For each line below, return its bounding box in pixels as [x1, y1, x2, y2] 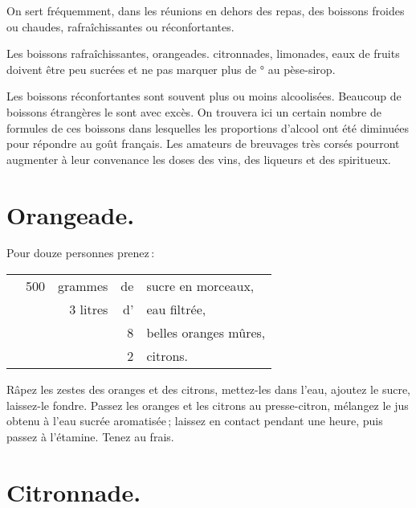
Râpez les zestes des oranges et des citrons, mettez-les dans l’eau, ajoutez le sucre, [6, 381, 411, 398]
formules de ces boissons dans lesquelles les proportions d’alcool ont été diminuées [6, 119, 410, 136]
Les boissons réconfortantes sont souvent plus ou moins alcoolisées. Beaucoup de [6, 88, 402, 104]
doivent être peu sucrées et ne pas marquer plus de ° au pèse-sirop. [6, 60, 336, 77]
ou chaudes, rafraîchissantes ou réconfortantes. [6, 18, 235, 35]
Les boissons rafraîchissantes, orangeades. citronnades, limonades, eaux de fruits [6, 45, 400, 62]
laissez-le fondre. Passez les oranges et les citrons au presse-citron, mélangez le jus [6, 396, 409, 413]
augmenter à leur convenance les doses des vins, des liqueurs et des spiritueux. [6, 150, 391, 167]
